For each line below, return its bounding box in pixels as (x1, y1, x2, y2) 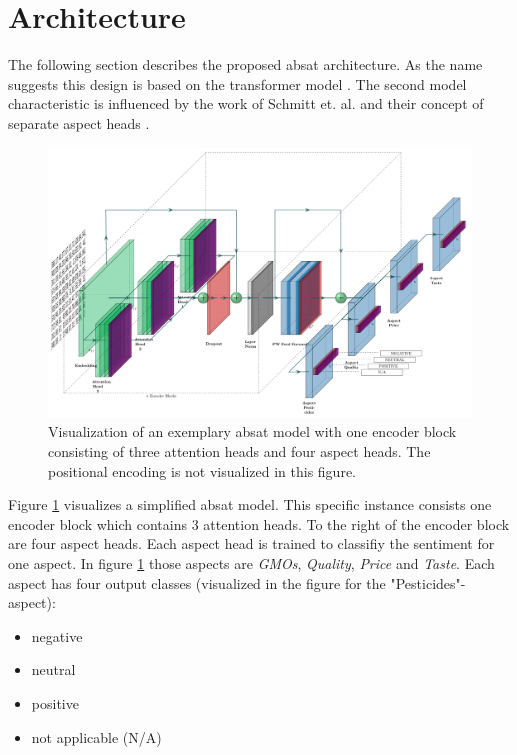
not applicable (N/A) (31, 726, 162, 747)
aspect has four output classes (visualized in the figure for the (8, 572, 386, 593)
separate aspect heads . (8, 112, 150, 133)
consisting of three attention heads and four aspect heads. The (48, 441, 431, 462)
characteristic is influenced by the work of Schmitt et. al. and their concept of (8, 93, 484, 114)
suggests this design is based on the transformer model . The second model (8, 73, 467, 94)
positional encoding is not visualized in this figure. (48, 460, 356, 481)
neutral (31, 659, 76, 680)
